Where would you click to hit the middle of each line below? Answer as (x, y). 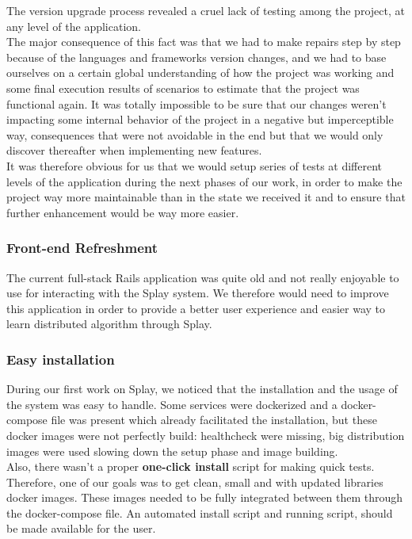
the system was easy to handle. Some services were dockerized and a (172, 404)
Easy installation (61, 359)
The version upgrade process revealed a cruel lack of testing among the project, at (206, 10)
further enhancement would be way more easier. (123, 212)
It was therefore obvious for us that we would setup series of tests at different (195, 165)
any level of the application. (74, 26)
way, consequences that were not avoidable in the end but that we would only (195, 134)
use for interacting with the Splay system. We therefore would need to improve (198, 293)
